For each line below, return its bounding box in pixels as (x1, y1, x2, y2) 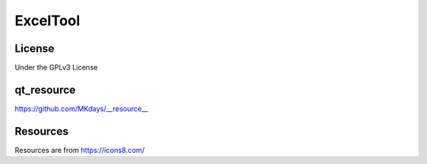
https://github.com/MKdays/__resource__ (14, 103, 149, 114)
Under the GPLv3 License (14, 63, 98, 73)
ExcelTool (14, 12, 81, 29)
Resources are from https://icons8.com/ (14, 145, 145, 155)
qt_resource (14, 83, 76, 96)
